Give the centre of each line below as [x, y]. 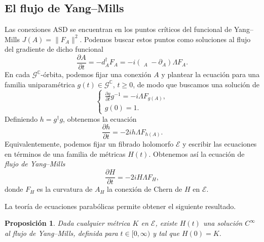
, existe [166, 223]
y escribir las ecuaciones [220, 144]
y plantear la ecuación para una [211, 74]
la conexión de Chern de [145, 189]
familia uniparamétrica [40, 84]
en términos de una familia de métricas [65, 153]
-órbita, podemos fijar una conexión [96, 74]
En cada [17, 74]
